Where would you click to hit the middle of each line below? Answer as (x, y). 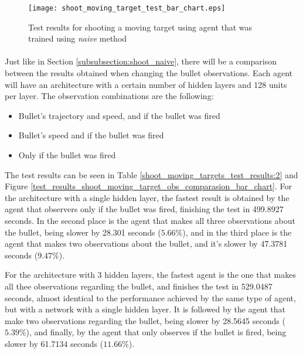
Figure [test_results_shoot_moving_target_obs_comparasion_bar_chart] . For (149, 186)
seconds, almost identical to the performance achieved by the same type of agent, (150, 297)
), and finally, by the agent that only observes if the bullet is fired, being (156, 332)
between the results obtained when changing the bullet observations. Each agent (149, 73)
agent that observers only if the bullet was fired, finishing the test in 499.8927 (144, 209)
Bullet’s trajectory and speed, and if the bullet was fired (119, 115)
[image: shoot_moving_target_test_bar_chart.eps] (127, 8)
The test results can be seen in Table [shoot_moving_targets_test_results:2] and (151, 174)
